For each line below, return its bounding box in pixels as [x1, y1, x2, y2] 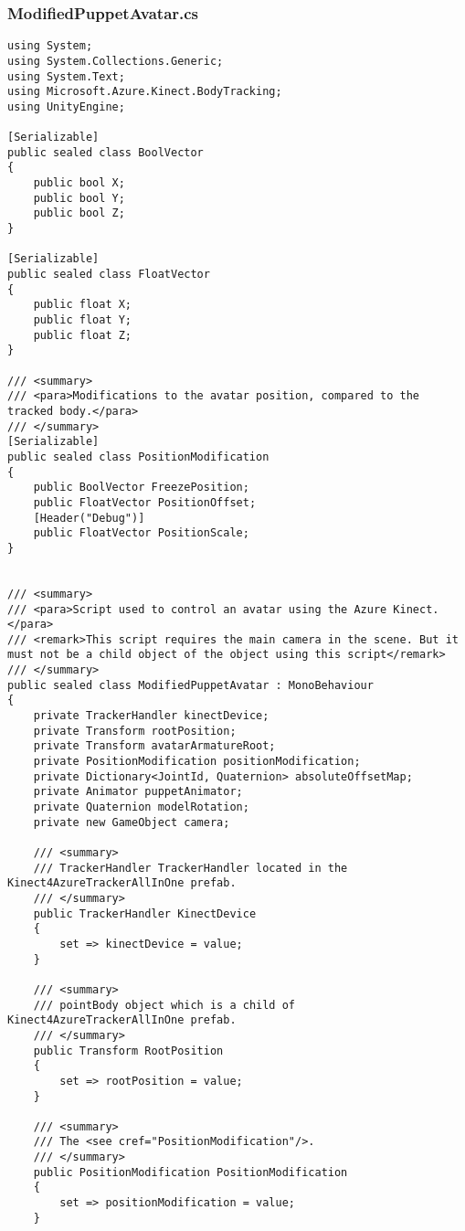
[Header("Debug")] [33, 511, 145, 525]
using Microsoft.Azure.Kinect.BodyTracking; [7, 85, 282, 99]
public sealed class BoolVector [7, 145, 204, 159]
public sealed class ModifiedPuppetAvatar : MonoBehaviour [7, 678, 374, 692]
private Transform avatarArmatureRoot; [33, 739, 276, 753]
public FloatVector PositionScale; [33, 526, 249, 540]
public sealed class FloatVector [7, 268, 210, 281]
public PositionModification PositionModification [33, 1165, 348, 1179]
